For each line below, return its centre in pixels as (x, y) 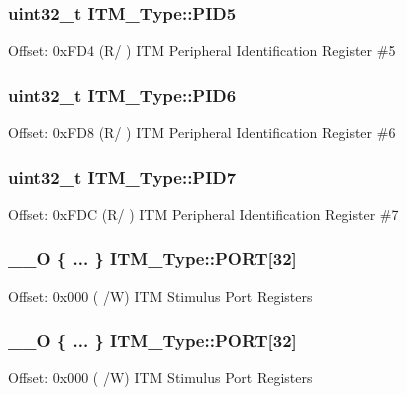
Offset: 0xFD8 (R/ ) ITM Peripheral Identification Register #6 (202, 132)
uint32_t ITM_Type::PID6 (122, 94)
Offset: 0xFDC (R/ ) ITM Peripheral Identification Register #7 (203, 213)
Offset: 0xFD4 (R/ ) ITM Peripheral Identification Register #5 (202, 50)
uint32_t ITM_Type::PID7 (122, 176)
